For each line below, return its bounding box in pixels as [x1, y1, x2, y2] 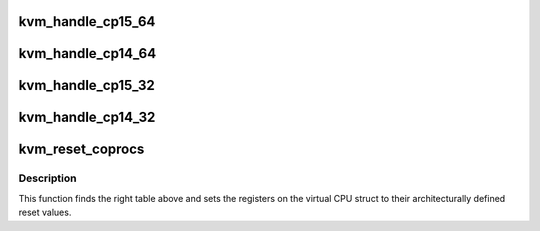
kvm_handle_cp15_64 [18, 13, 156, 30]
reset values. [18, 206, 72, 219]
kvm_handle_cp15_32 [18, 77, 155, 94]
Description [18, 171, 77, 185]
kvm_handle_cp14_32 [18, 109, 156, 126]
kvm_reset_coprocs [18, 141, 145, 158]
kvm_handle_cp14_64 [18, 45, 157, 62]
